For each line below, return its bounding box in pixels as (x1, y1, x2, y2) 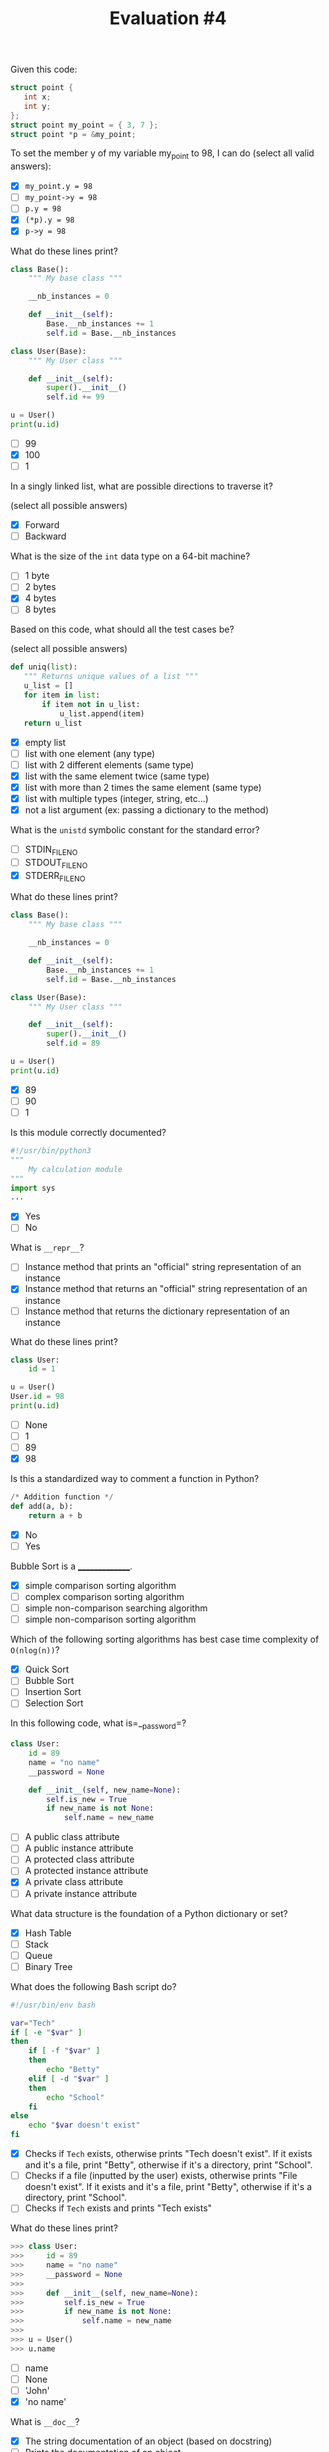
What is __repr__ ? (10, 1242, 85, 1254)
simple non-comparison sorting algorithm (24, 1613, 197, 1626)
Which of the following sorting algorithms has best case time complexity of (10, 1633, 320, 1646)
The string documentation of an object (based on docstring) (24, 2435, 273, 2447)
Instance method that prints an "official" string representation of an (24, 1261, 302, 1273)
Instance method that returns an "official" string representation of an (24, 1283, 308, 1295)
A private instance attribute (24, 1887, 138, 1899)
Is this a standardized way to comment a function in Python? (10, 1473, 260, 1485)
